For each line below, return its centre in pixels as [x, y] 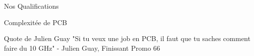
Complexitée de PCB [36, 22]
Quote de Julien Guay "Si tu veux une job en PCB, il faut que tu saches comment [127, 38]
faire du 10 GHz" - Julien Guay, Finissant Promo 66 [82, 48]
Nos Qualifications [31, 6]
